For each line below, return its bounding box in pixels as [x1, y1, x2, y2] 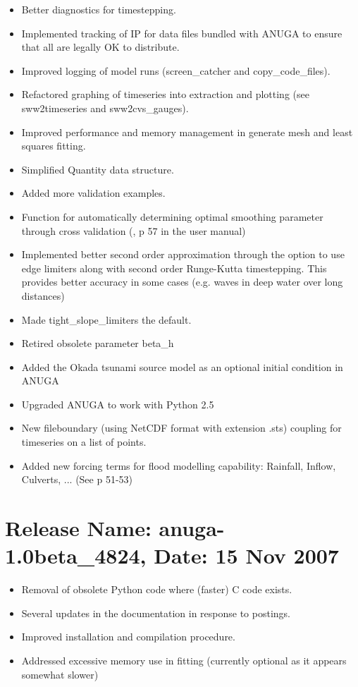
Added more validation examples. [21, 186, 166, 200]
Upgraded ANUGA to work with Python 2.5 [21, 396, 214, 411]
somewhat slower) [21, 667, 99, 681]
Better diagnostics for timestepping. [21, 2, 176, 16]
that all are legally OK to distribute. [21, 39, 180, 54]
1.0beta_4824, [5, 541, 147, 570]
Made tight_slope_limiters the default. [21, 312, 192, 327]
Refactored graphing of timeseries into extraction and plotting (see [21, 87, 309, 102]
